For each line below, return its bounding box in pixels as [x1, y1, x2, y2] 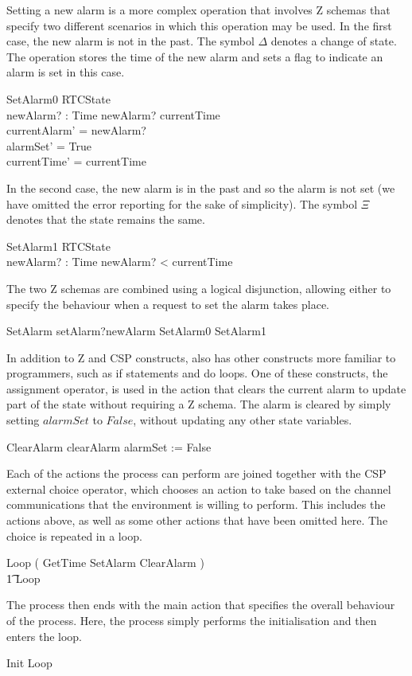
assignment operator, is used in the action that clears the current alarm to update [6, 380, 406, 397]
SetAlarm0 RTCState [6, 90, 111, 107]
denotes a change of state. [270, 33, 397, 49]
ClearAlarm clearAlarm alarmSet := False [6, 438, 212, 455]
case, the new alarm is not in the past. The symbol [6, 33, 255, 49]
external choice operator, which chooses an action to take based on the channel [6, 480, 391, 497]
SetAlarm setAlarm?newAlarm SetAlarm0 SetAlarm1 [6, 322, 266, 339]
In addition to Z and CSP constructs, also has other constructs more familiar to [6, 349, 396, 365]
